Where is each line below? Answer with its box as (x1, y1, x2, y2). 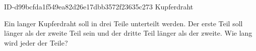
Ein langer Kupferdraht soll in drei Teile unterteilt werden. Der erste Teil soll (4, 18, 243, 28)
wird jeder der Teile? (4, 37, 68, 48)
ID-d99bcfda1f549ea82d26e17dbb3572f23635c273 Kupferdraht (4, 1, 194, 11)
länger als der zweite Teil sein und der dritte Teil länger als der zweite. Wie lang (4, 28, 252, 38)
